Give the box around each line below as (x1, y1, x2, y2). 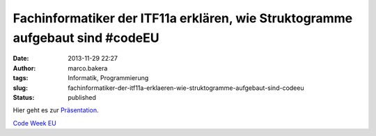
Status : (13, 93, 35, 101)
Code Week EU (13, 119, 57, 127)
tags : (13, 74, 29, 82)
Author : (13, 63, 36, 73)
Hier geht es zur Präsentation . (13, 106, 99, 114)
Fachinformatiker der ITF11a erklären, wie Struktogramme (13, 10, 353, 26)
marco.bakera (68, 63, 108, 73)
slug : (13, 84, 28, 92)
